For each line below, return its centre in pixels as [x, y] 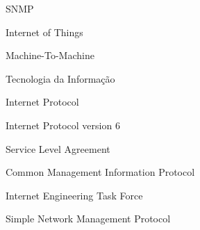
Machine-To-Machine [50, 55]
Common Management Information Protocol [100, 172]
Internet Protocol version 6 [63, 125]
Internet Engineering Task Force [74, 195]
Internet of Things [44, 32]
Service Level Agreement [58, 148]
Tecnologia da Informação [60, 78]
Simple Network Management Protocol [88, 219]
